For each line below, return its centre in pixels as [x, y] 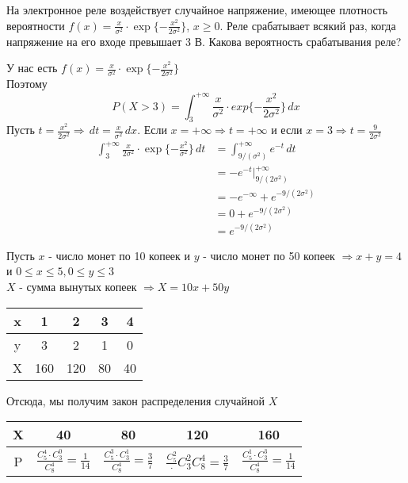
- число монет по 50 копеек [269, 255]
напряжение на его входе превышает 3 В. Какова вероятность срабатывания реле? [204, 41]
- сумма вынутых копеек [78, 287]
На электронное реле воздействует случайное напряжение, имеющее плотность [197, 10]
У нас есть [32, 68]
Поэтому [27, 84]
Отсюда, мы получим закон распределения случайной [136, 400]
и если [287, 130]
